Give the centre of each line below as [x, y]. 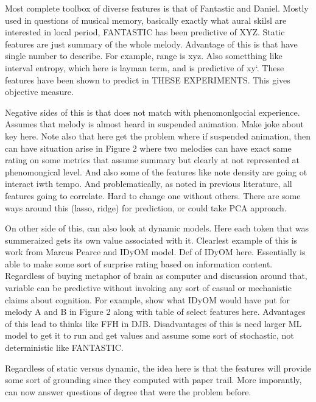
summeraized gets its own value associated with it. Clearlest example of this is [151, 240]
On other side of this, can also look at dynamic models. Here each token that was [157, 228]
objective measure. [39, 92]
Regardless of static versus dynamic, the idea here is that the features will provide [158, 368]
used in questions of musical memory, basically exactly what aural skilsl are [146, 20]
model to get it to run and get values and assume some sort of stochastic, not [149, 335]
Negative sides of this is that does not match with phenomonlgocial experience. [153, 112]
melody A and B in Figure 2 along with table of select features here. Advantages [155, 312]
